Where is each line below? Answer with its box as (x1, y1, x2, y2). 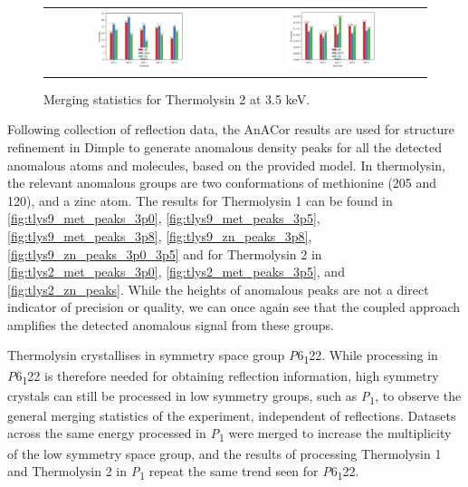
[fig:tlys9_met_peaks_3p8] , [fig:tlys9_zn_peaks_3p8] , (7, 226, 312, 245)
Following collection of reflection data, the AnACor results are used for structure (7, 120, 454, 139)
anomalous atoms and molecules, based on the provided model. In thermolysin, (7, 155, 445, 174)
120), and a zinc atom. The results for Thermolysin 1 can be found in (7, 190, 393, 209)
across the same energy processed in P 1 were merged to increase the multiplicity (7, 424, 452, 445)
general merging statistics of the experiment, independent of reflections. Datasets (7, 405, 456, 424)
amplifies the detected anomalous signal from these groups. (7, 315, 334, 334)
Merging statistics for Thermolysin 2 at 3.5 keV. (43, 89, 310, 108)
